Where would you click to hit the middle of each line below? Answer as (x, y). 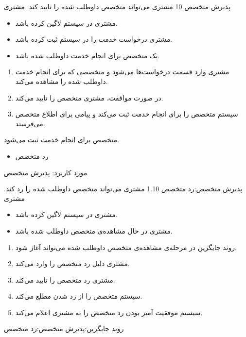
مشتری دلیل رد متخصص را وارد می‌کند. (72, 263)
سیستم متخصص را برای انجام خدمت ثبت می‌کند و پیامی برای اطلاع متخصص (127, 114)
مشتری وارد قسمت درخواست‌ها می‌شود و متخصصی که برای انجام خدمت (122, 72)
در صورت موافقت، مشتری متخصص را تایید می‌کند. (89, 97)
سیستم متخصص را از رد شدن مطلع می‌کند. (79, 296)
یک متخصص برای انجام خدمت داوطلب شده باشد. (88, 55)
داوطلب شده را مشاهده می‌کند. (61, 81)
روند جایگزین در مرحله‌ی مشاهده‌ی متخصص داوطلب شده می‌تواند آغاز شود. (126, 247)
